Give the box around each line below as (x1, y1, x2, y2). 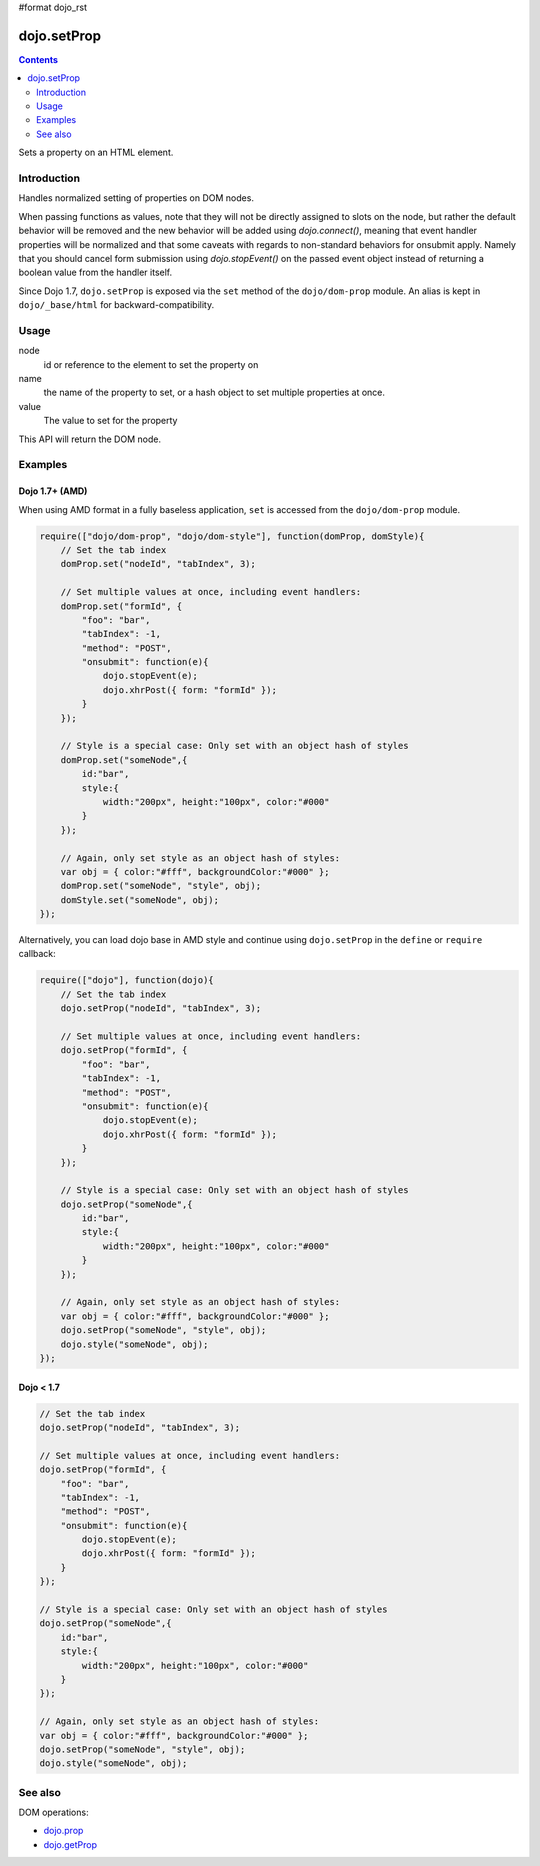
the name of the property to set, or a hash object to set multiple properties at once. (43, 386, 385, 399)
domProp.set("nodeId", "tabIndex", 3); (60, 558, 257, 570)
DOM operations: (18, 1806, 89, 1819)
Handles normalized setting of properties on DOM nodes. (18, 192, 255, 204)
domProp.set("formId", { (60, 600, 183, 612)
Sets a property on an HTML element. (18, 146, 174, 159)
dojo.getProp (43, 1838, 98, 1850)
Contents (18, 53, 59, 65)
